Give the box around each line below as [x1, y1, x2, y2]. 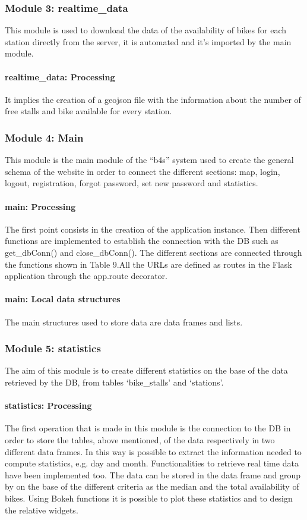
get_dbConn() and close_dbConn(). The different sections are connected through [5, 246, 302, 258]
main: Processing [5, 200, 76, 212]
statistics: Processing [5, 399, 92, 412]
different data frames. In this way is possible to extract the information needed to [5, 445, 302, 458]
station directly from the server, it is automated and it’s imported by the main [5, 35, 292, 48]
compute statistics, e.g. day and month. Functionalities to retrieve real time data [5, 457, 299, 469]
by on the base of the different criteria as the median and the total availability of [5, 480, 299, 493]
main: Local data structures [5, 293, 121, 305]
